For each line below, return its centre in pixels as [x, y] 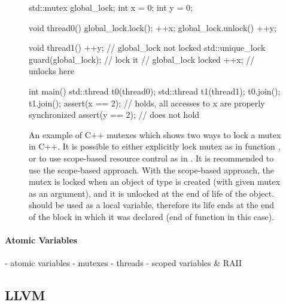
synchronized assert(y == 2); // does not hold [114, 115]
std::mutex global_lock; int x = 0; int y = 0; [111, 7]
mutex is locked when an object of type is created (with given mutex [155, 182]
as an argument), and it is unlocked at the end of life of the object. [152, 193]
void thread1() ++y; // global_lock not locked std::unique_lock [147, 48]
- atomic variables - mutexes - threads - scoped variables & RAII [124, 263]
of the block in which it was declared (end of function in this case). [152, 216]
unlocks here [51, 71]
